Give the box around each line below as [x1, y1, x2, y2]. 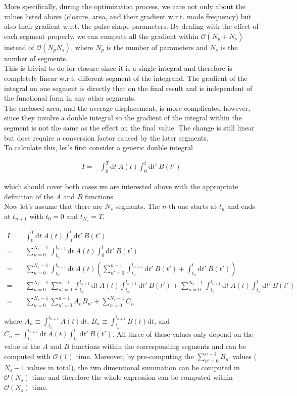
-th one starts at [166, 201, 217, 211]
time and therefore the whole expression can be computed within [32, 372, 233, 382]
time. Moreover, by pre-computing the [76, 351, 194, 362]
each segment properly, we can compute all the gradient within [4, 30, 199, 41]
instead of [4, 41, 34, 52]
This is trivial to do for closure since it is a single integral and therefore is [4, 63, 232, 73]
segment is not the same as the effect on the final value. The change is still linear [4, 122, 255, 133]
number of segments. [4, 53, 68, 63]
